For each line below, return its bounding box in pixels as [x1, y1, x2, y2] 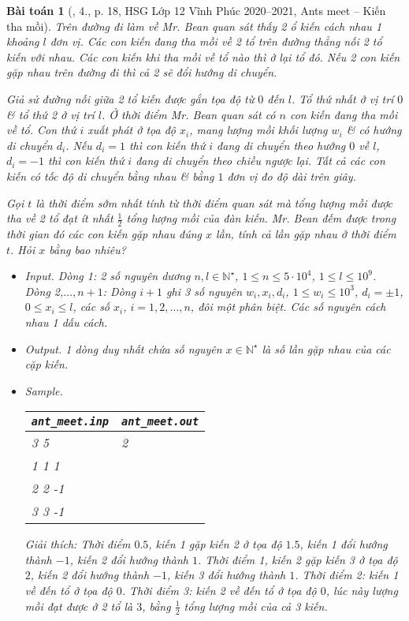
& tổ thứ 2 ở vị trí [6, 106, 95, 122]
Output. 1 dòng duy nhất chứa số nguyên [24, 340, 222, 357]
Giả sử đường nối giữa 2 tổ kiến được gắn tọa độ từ [6, 90, 255, 107]
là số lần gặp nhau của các [262, 340, 391, 357]
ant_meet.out [121, 415, 199, 428]
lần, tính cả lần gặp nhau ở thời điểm [215, 225, 396, 241]
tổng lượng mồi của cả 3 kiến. [184, 597, 328, 614]
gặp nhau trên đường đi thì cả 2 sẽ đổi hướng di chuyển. [6, 64, 277, 80]
